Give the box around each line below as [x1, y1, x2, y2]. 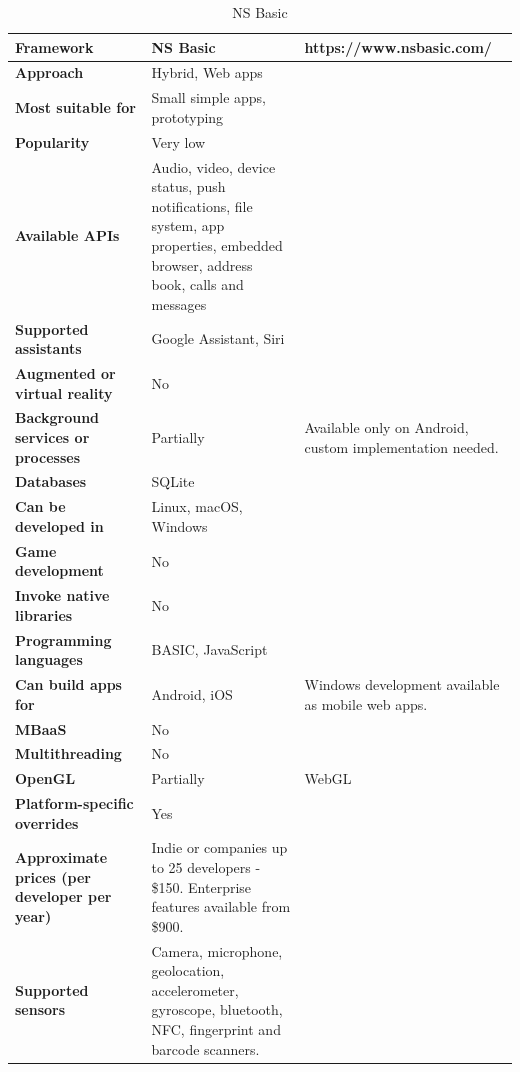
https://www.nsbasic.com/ [304, 36, 492, 57]
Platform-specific [15, 793, 134, 814]
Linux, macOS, [151, 496, 243, 517]
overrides [15, 812, 79, 833]
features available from [151, 896, 291, 917]
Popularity [15, 131, 90, 152]
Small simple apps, [151, 87, 266, 108]
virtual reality [15, 382, 113, 403]
